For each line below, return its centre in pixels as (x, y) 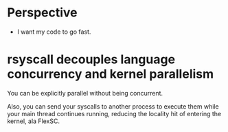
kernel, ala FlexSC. (34, 121)
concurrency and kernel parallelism (111, 74)
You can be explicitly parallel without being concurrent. (85, 93)
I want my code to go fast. (54, 32)
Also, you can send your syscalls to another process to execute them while (113, 106)
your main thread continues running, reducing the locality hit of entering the (114, 113)
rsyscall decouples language (91, 59)
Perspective (42, 13)
